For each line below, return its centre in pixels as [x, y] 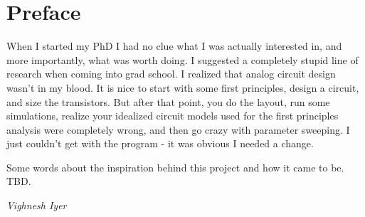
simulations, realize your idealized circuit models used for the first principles [173, 116]
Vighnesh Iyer [37, 205]
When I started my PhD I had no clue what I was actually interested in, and [174, 46]
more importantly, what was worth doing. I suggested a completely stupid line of [182, 59]
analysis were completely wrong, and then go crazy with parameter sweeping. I [178, 129]
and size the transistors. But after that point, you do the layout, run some [168, 101]
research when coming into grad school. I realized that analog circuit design [171, 74]
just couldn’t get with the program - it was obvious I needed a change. [160, 143]
